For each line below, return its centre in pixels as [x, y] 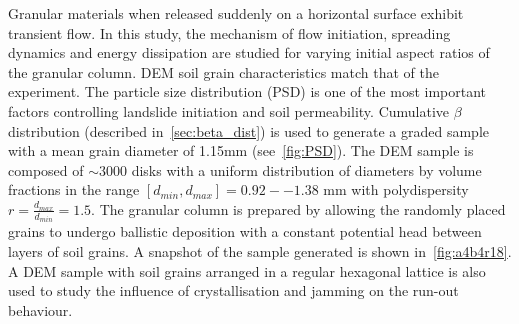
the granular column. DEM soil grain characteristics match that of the [223, 71]
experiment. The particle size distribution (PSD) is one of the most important [247, 91]
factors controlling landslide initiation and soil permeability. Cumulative [229, 110]
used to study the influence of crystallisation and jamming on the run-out [233, 290]
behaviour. [40, 309]
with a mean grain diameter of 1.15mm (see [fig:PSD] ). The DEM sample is [241, 150]
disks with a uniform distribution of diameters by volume [306, 169]
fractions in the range [74, 189]
